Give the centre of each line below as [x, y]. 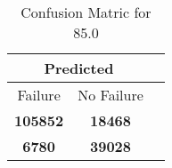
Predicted [79, 68]
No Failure [111, 95]
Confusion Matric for [86, 12]
